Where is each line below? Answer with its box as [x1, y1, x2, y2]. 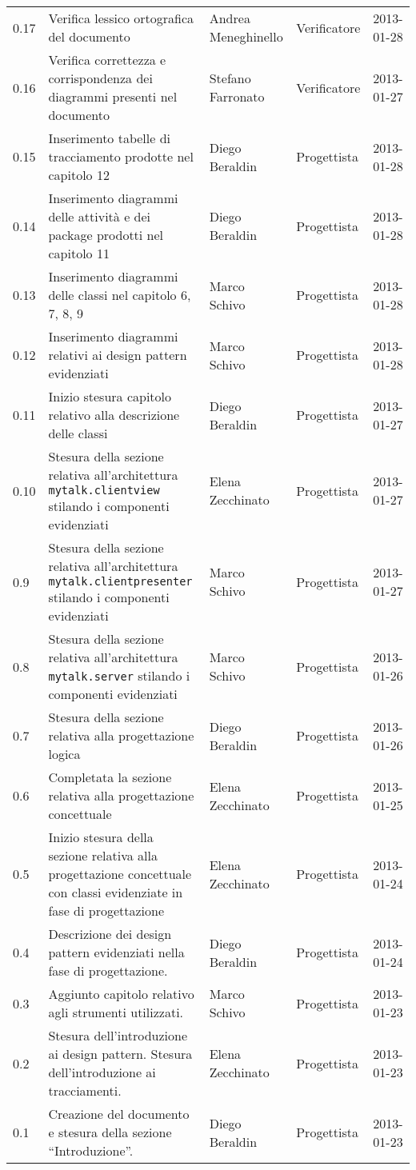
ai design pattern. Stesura [48, 1044, 193, 1063]
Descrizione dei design [48, 924, 172, 943]
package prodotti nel [48, 226, 164, 244]
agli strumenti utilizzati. [48, 1003, 184, 1021]
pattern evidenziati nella [48, 943, 185, 961]
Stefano [209, 69, 251, 87]
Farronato [209, 87, 265, 106]
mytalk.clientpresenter [48, 575, 193, 588]
